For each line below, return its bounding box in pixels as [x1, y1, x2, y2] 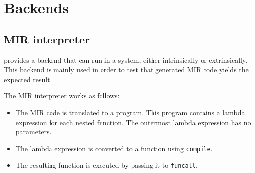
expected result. [4, 74, 52, 84]
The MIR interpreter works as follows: [4, 90, 120, 101]
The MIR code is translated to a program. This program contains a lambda [15, 107, 245, 117]
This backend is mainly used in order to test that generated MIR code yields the [4, 64, 249, 75]
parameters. [15, 127, 51, 137]
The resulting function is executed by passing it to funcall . [15, 160, 198, 170]
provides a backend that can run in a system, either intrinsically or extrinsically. [4, 54, 248, 65]
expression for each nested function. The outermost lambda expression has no [15, 117, 251, 127]
